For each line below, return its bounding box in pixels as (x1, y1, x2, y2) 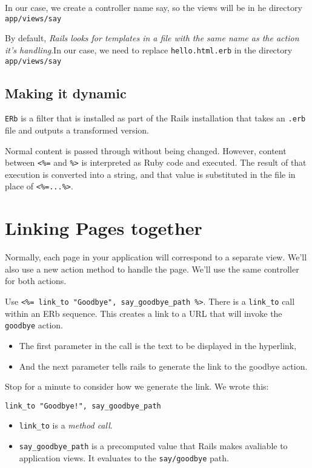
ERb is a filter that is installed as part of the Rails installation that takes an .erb (5, 112, 306, 124)
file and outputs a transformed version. (5, 124, 149, 137)
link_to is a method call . (19, 419, 113, 432)
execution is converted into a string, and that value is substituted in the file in (5, 168, 296, 180)
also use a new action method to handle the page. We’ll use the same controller (5, 262, 299, 275)
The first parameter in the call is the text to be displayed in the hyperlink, (19, 339, 297, 351)
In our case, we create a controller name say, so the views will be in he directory (5, 1, 302, 13)
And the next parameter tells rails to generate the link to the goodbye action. (19, 359, 308, 372)
